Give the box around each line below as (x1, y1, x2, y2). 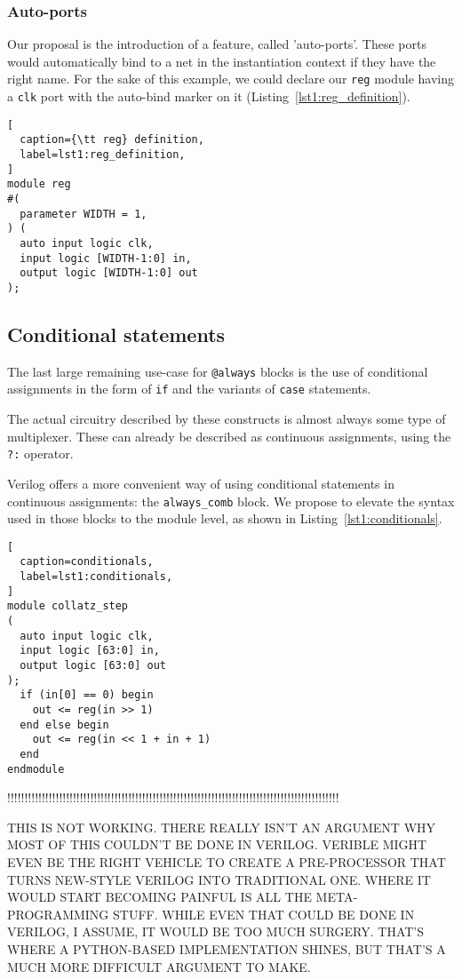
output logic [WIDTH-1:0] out (20, 267, 198, 280)
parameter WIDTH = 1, (20, 207, 147, 220)
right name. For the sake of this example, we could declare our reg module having (7, 69, 455, 88)
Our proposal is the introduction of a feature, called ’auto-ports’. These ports (7, 35, 426, 53)
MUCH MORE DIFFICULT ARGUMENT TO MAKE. (7, 957, 311, 975)
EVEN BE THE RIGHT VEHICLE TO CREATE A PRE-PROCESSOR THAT (7, 853, 446, 872)
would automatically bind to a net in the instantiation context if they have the (7, 52, 436, 70)
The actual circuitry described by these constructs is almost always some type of (7, 410, 446, 428)
